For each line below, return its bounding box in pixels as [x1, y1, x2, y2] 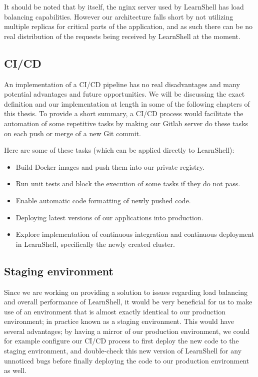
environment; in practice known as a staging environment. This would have [4, 316, 234, 326]
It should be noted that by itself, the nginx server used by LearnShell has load [4, 2, 244, 12]
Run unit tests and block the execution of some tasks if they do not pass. [15, 178, 240, 189]
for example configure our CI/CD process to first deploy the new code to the [4, 335, 239, 346]
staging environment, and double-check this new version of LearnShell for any [4, 345, 242, 356]
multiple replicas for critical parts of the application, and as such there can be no [4, 21, 253, 32]
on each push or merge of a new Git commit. [4, 128, 141, 138]
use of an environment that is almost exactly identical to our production [4, 306, 225, 316]
